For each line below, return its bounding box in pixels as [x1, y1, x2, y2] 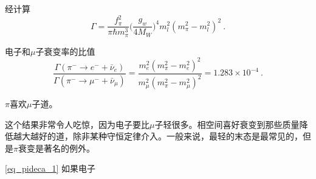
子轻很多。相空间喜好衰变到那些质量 [154, 118, 300, 130]
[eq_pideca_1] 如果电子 [5, 162, 95, 175]
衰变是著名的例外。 [18, 141, 95, 154]
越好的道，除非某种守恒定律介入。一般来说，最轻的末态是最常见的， [30, 130, 303, 142]
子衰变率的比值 [35, 44, 95, 57]
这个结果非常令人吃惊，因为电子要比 [5, 118, 149, 130]
